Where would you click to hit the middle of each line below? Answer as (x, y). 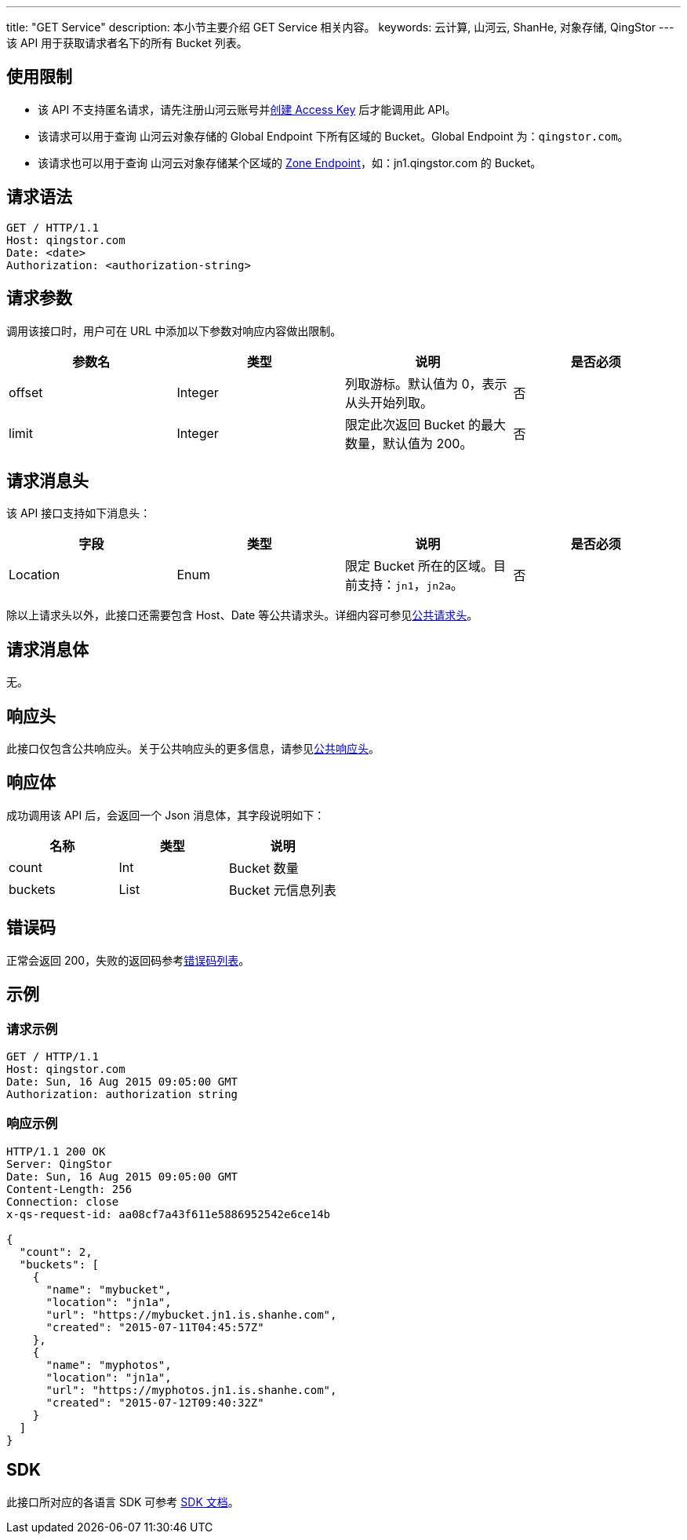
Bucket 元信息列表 (283, 890)
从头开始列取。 (389, 402)
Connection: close (63, 1201)
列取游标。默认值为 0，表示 (426, 383)
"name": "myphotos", (109, 1365)
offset (26, 392)
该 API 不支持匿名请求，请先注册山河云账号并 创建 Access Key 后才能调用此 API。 (247, 109)
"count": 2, (56, 1252)
